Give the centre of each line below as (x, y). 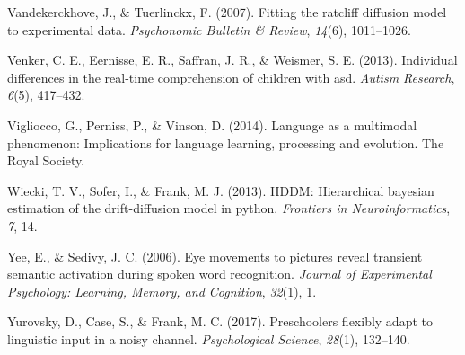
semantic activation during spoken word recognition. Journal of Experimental (219, 274)
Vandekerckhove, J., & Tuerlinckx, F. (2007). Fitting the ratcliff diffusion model (227, 12)
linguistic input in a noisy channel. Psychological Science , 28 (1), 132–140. (209, 338)
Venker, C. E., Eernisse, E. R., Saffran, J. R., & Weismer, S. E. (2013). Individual (232, 60)
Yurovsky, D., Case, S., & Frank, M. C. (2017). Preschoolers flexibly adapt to (220, 321)
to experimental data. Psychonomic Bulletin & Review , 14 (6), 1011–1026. (209, 29)
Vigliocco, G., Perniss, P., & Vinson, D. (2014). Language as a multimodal (212, 124)
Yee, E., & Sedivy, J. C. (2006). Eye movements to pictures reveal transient (215, 256)
